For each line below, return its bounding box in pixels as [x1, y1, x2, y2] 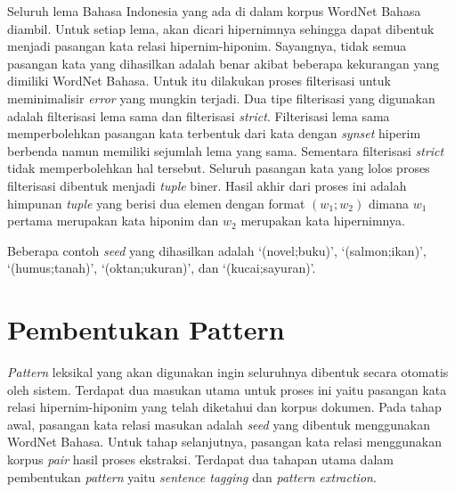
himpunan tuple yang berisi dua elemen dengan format [7, 193, 305, 212]
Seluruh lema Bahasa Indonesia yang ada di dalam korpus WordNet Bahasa [7, 2, 421, 20]
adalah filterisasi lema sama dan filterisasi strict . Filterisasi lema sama [7, 106, 390, 125]
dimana [368, 193, 410, 212]
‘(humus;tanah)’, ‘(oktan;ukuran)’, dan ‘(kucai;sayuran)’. [7, 258, 316, 277]
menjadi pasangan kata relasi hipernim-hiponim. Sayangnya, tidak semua [7, 37, 407, 55]
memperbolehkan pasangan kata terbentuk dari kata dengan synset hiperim [7, 124, 421, 143]
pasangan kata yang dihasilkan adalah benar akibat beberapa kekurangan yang [7, 53, 440, 72]
